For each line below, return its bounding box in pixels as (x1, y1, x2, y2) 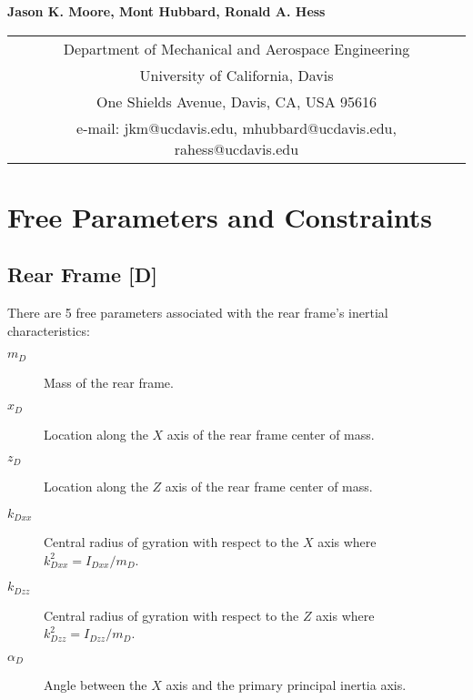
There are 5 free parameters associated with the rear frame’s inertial (7, 303, 388, 322)
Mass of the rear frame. (44, 372, 174, 391)
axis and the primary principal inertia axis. (166, 675, 407, 695)
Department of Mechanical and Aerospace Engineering (63, 37, 410, 59)
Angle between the (44, 675, 147, 695)
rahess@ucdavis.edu (174, 137, 299, 159)
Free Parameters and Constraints (7, 198, 433, 235)
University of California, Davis (139, 64, 334, 86)
